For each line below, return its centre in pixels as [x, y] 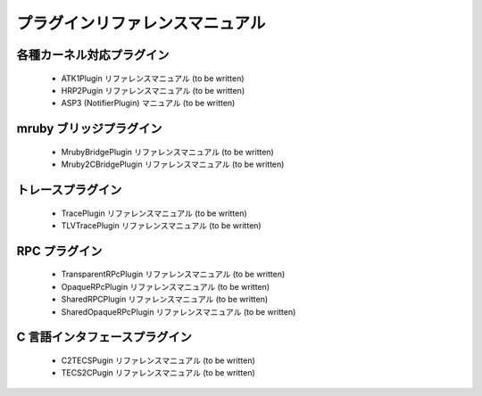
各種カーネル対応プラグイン [93, 55]
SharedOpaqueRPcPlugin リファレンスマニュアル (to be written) [179, 311]
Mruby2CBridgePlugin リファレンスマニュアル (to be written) [173, 164]
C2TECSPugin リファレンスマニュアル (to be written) [158, 360]
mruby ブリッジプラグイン [89, 129]
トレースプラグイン [69, 190]
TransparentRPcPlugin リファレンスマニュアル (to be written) [173, 274]
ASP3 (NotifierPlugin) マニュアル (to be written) [148, 103]
